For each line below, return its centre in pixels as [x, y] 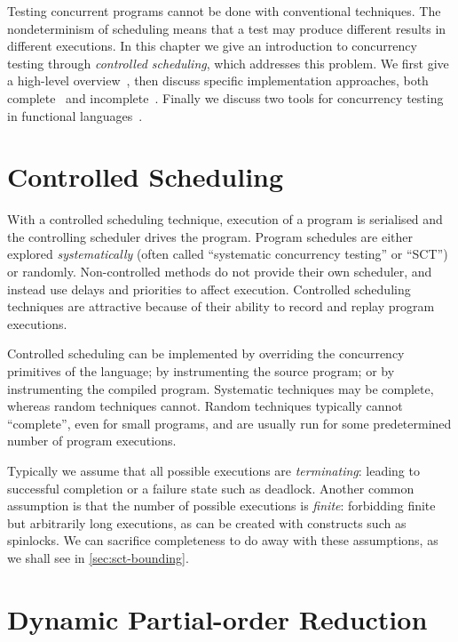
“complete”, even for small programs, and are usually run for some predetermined [229, 423]
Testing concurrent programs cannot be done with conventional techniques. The [224, 11]
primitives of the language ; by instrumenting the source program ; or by [201, 371]
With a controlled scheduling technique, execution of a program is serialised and [225, 219]
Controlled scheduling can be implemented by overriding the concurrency [206, 353]
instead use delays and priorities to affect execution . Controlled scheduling [209, 289]
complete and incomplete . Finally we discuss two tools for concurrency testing [225, 97]
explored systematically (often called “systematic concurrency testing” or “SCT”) [228, 254]
